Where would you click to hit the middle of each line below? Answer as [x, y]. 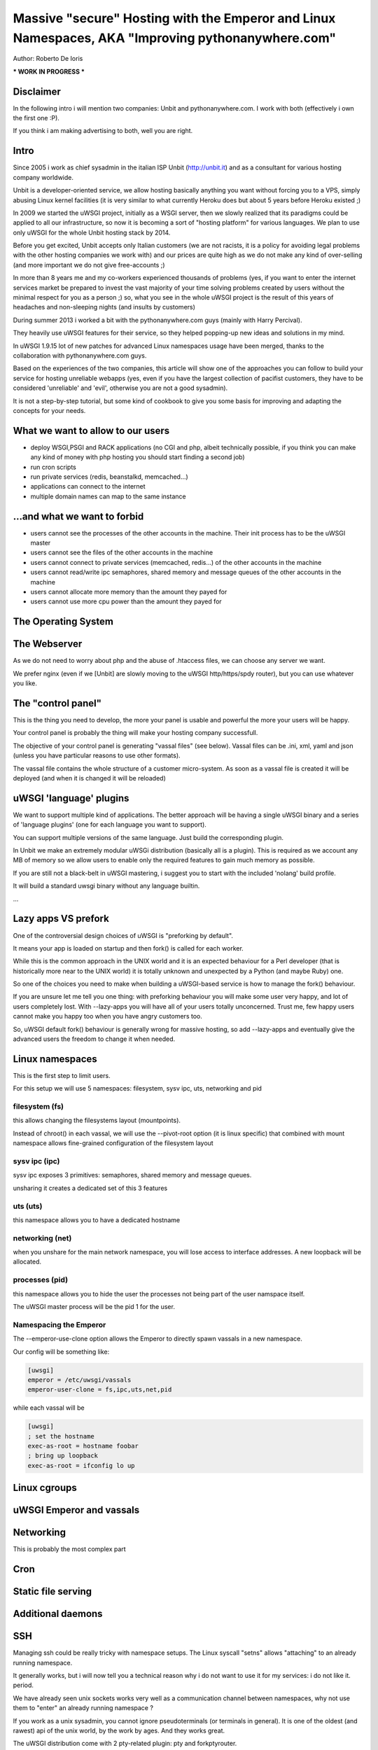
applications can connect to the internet [88, 486]
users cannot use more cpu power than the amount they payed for [126, 601]
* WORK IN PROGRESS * [49, 71]
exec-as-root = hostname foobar [83, 1446]
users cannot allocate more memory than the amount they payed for [129, 592]
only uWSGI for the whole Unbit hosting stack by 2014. [92, 232]
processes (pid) [41, 1280]
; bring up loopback [63, 1456]
